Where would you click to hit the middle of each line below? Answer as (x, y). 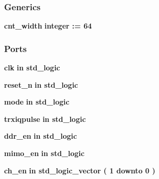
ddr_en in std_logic (41, 136)
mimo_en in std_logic (44, 153)
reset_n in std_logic (41, 84)
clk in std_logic (32, 68)
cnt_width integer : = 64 (48, 26)
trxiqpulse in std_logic (45, 119)
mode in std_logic (37, 102)
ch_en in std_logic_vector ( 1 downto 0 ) (80, 170)
